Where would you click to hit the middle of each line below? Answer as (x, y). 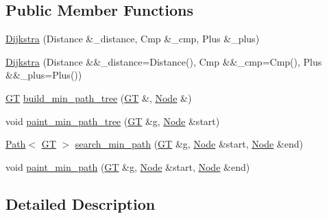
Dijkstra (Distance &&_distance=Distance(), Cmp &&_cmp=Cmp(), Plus (164, 61)
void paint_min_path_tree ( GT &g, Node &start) (113, 121)
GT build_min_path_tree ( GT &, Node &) (99, 97)
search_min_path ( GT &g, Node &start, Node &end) (189, 144)
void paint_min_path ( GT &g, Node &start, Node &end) (128, 166)
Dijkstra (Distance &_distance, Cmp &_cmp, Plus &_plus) (133, 39)
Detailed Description (81, 203)
